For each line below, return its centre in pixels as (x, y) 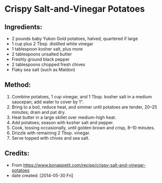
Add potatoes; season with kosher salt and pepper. (63, 122)
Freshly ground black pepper (41, 59)
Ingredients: (23, 27)
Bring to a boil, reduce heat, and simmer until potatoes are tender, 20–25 (84, 107)
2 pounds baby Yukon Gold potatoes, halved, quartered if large (75, 38)
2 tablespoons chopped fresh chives (48, 64)
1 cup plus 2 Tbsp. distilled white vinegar (52, 44)
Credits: (17, 154)
